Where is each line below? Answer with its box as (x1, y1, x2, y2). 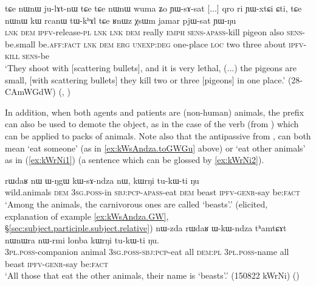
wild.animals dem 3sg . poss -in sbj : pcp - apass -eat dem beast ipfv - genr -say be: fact (5, 186, 300, 198)
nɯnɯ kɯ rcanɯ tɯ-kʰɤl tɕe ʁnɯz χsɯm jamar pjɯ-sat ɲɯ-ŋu (5, 13, 236, 26)
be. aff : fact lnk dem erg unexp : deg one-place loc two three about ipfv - (38, 37, 307, 50)
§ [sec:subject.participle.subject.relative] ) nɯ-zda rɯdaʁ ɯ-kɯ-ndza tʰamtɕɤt (5, 221, 287, 234)
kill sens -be (5, 49, 50, 62)
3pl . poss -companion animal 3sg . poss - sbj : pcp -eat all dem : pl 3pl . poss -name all (5, 245, 289, 258)
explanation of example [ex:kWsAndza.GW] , (5, 209, 169, 222)
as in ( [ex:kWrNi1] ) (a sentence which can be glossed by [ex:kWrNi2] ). (5, 153, 264, 166)
